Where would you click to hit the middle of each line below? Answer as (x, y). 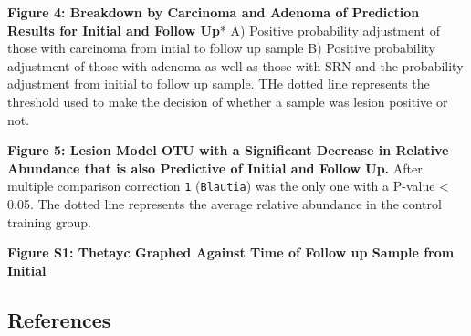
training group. (49, 221)
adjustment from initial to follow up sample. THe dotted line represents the (219, 84)
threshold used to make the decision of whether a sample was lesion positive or (228, 101)
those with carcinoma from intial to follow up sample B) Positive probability (221, 48)
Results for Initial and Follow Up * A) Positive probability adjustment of (224, 30)
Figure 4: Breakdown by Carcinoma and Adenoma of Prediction (214, 12)
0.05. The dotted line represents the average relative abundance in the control (225, 204)
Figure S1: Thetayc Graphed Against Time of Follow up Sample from (231, 252)
